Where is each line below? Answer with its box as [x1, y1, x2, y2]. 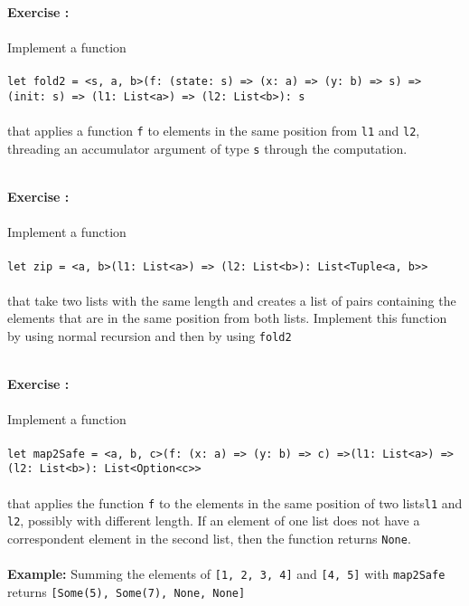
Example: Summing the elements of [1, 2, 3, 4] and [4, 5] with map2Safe [7, 564, 446, 583]
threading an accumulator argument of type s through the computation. [7, 138, 408, 157]
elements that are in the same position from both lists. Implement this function [7, 308, 447, 327]
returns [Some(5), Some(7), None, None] [7, 582, 246, 601]
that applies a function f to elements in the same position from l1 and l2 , [7, 121, 420, 140]
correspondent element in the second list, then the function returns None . [7, 528, 411, 547]
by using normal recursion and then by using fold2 [7, 327, 292, 345]
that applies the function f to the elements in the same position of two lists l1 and [7, 493, 463, 512]
